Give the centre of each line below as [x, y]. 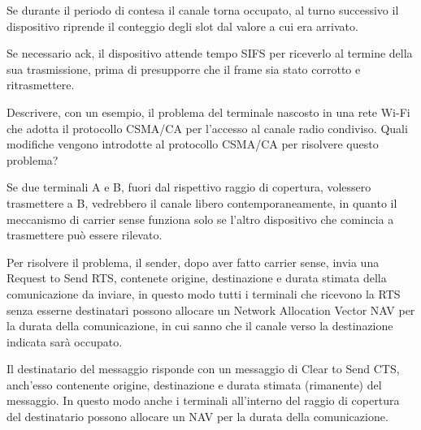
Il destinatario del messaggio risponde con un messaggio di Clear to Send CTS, [203, 369]
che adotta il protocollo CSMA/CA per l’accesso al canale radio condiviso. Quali [207, 128]
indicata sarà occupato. [65, 341]
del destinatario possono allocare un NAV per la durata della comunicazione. [197, 417]
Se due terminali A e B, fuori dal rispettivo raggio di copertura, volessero [189, 187]
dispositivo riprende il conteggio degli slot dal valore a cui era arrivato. [182, 26]
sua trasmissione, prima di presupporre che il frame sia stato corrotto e [184, 69]
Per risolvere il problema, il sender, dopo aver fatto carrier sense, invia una [193, 262]
